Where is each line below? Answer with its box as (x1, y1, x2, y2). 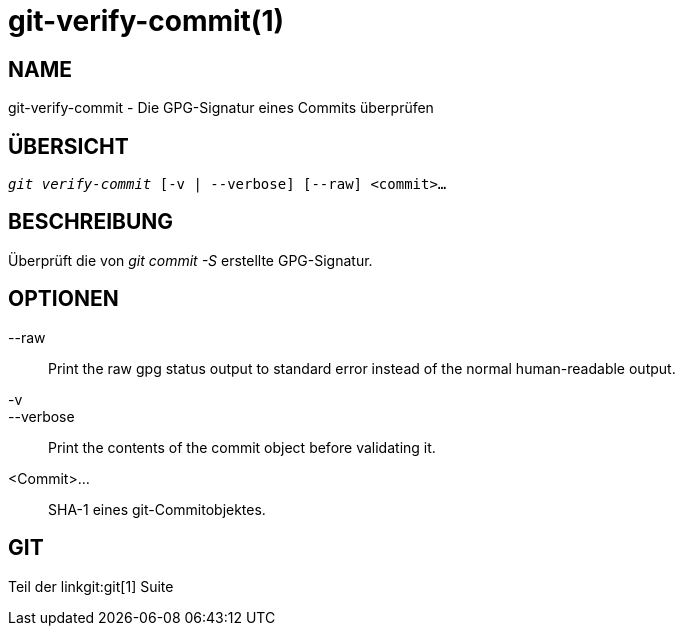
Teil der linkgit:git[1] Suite (8, 577, 174, 595)
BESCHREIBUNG (8, 209, 174, 235)
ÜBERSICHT (8, 133, 129, 159)
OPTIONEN (8, 286, 119, 312)
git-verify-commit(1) (8, 4, 285, 38)
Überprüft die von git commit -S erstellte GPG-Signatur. (8, 251, 373, 269)
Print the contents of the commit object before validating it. (48, 438, 436, 456)
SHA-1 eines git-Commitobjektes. (48, 500, 266, 518)
